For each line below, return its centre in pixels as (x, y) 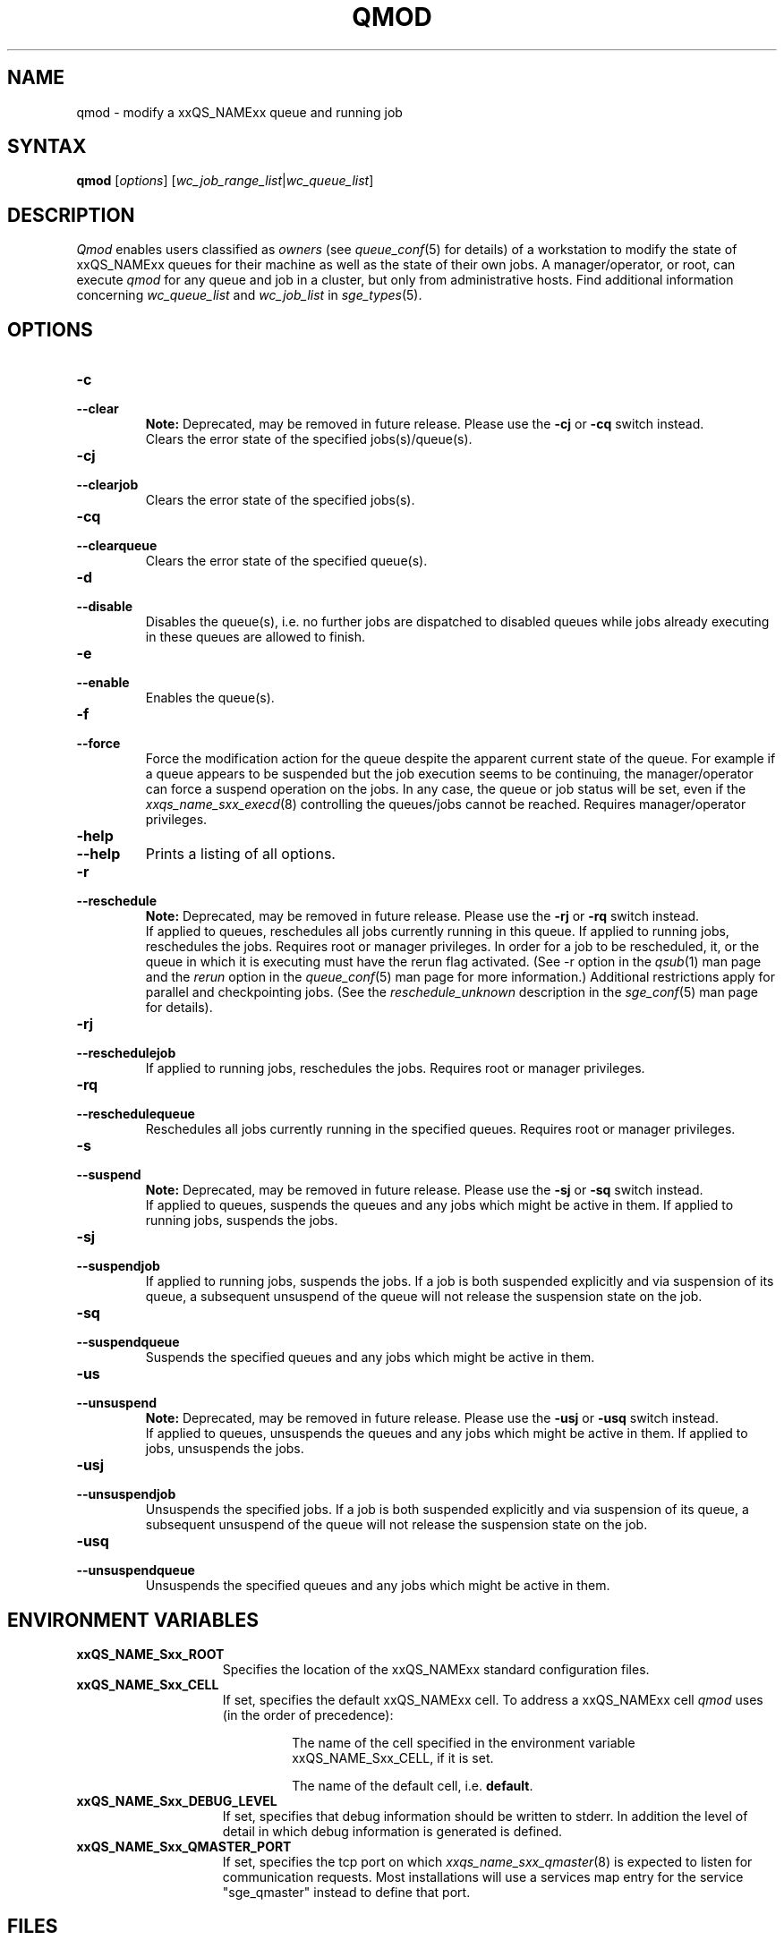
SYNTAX (47, 147)
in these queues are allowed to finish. (256, 637)
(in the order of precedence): (308, 1715)
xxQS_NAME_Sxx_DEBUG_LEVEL (177, 1800)
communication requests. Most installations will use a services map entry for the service (483, 1876)
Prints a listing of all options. (240, 854)
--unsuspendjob (126, 1494)
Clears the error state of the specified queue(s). (286, 561)
